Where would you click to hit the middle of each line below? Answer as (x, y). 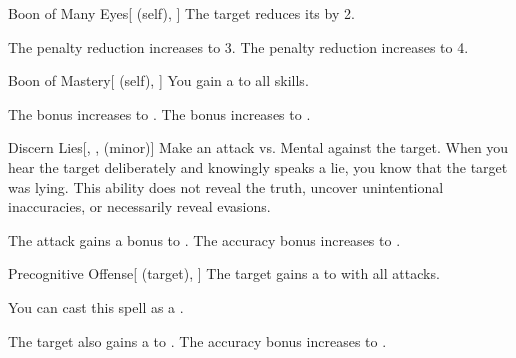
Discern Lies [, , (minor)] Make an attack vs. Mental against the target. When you (258, 147)
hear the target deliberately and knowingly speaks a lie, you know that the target (258, 166)
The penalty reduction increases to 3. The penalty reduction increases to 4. (238, 46)
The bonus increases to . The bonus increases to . (159, 113)
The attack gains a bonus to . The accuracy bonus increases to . (204, 239)
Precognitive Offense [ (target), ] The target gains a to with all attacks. (224, 273)
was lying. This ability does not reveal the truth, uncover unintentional (226, 186)
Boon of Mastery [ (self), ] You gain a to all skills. (158, 80)
